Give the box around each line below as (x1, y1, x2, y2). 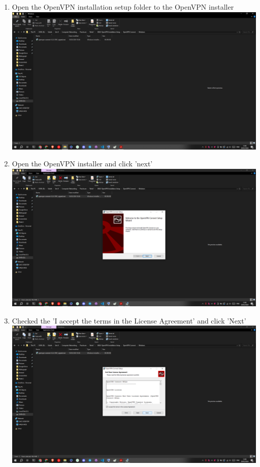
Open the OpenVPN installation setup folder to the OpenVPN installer (12, 2, 234, 12)
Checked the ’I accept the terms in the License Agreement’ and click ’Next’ (12, 315, 246, 326)
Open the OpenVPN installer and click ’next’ (12, 158, 153, 169)
